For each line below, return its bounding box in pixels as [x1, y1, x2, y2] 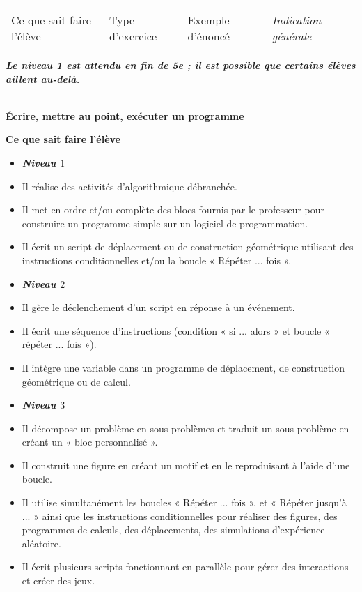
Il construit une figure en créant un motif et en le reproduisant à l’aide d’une [22, 457, 350, 472]
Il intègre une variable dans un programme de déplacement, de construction [22, 360, 345, 374]
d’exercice [109, 28, 157, 44]
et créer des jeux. [22, 573, 95, 588]
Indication [271, 12, 322, 28]
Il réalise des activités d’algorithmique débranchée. [22, 179, 237, 193]
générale [271, 28, 312, 44]
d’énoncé [187, 28, 230, 44]
